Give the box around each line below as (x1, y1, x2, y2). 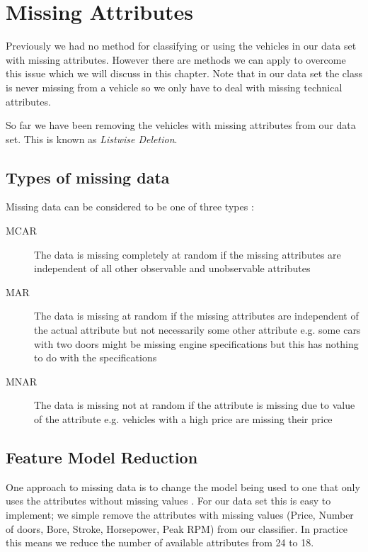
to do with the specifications (34, 350, 157, 365)
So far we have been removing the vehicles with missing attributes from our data (6, 118, 356, 133)
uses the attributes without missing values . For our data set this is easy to (6, 493, 331, 508)
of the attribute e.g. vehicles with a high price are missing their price (34, 412, 333, 427)
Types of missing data (6, 166, 170, 188)
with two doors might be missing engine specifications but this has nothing (34, 336, 359, 351)
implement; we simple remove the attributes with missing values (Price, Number (6, 507, 354, 522)
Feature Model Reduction (6, 446, 198, 468)
